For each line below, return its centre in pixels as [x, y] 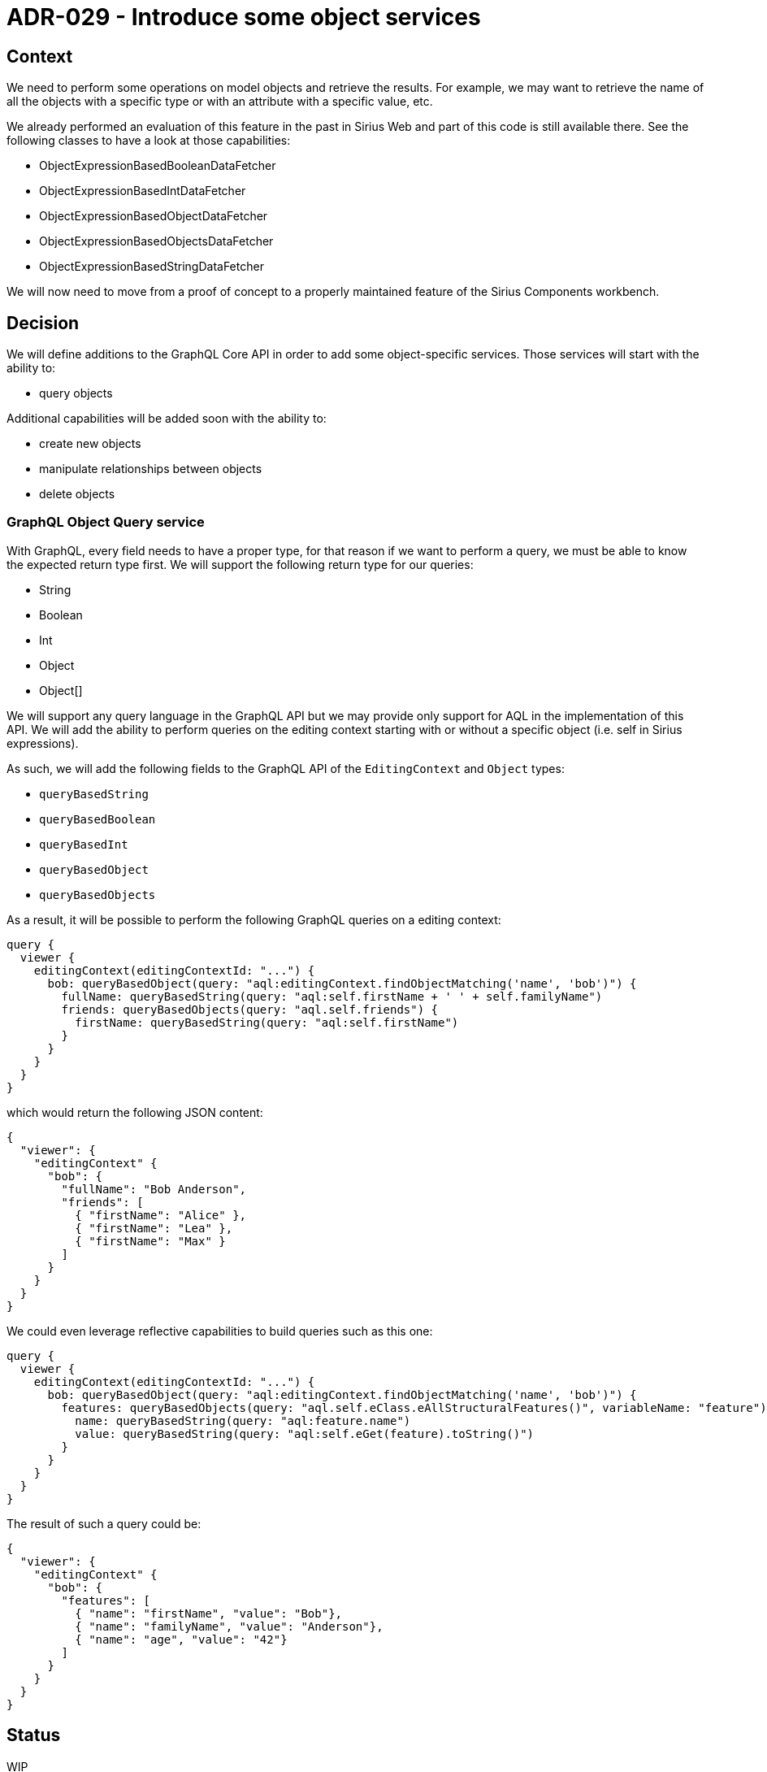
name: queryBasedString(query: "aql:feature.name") [243, 1420]
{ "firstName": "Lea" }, [154, 1228]
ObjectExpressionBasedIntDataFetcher [143, 191]
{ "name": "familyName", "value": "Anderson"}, [229, 1626]
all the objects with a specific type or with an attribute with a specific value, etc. [220, 102]
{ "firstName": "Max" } [150, 1241]
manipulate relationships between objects [151, 469]
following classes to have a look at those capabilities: [149, 141]
